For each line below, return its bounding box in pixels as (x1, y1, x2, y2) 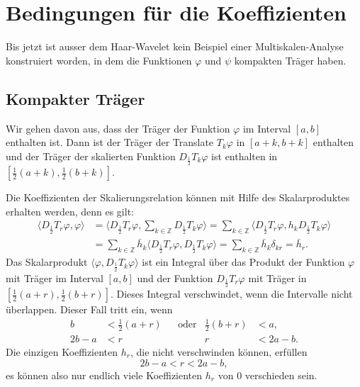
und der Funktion (137, 270, 213, 285)
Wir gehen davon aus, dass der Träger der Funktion (6, 120, 230, 135)
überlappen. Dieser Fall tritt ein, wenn (6, 302, 173, 317)
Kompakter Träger (6, 87, 145, 109)
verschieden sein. (244, 367, 317, 382)
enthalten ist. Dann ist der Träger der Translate (6, 135, 214, 150)
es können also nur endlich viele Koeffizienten (6, 367, 203, 382)
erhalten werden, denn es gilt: (6, 203, 134, 218)
